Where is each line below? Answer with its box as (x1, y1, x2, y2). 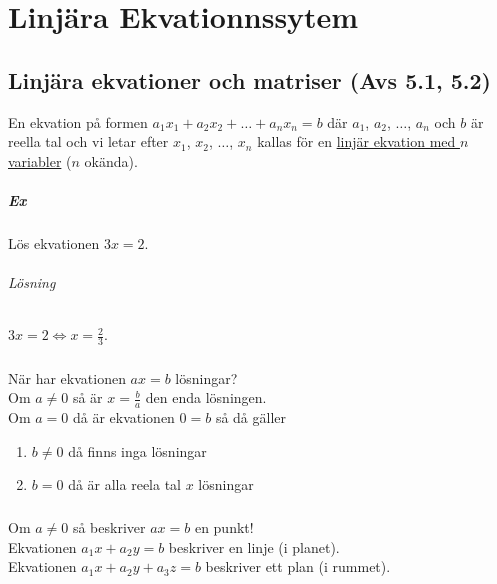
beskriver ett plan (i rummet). (205, 556, 391, 577)
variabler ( (8, 150, 72, 171)
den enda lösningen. (145, 387, 267, 408)
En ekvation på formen (8, 111, 148, 132)
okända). (84, 150, 138, 171)
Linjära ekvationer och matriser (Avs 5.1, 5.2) (8, 64, 491, 95)
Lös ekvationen (8, 232, 100, 253)
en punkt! (194, 517, 254, 538)
